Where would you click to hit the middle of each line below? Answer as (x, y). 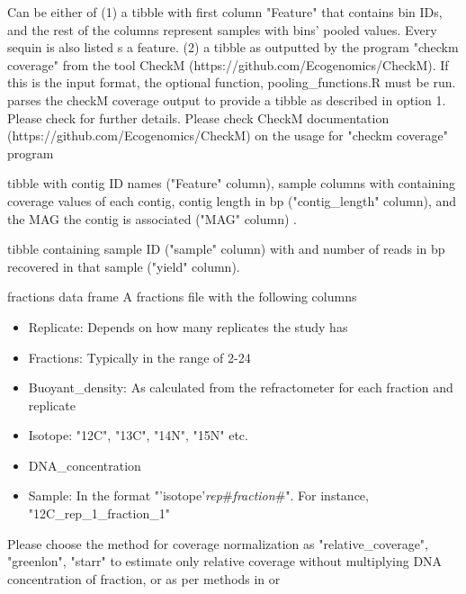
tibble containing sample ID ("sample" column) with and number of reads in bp (226, 249)
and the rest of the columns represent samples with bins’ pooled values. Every (222, 29)
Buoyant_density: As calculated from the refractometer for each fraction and (241, 387)
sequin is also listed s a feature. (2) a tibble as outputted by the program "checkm (233, 47)
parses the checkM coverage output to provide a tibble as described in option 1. (227, 99)
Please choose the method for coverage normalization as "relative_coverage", (218, 543)
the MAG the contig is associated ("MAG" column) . (152, 218)
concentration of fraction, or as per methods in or (144, 578)
